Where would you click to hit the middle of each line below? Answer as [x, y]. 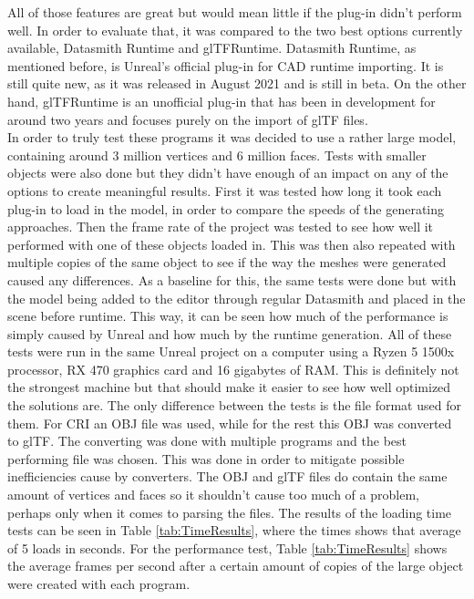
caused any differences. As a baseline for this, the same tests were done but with [232, 279]
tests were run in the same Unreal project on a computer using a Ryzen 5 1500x [231, 351]
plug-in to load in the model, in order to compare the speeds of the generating [226, 208]
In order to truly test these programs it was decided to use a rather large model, [232, 137]
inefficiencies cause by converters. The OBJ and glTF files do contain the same [227, 476]
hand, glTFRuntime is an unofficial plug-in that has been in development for [222, 101]
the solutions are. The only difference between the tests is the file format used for [234, 405]
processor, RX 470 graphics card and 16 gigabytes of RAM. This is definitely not [233, 369]
